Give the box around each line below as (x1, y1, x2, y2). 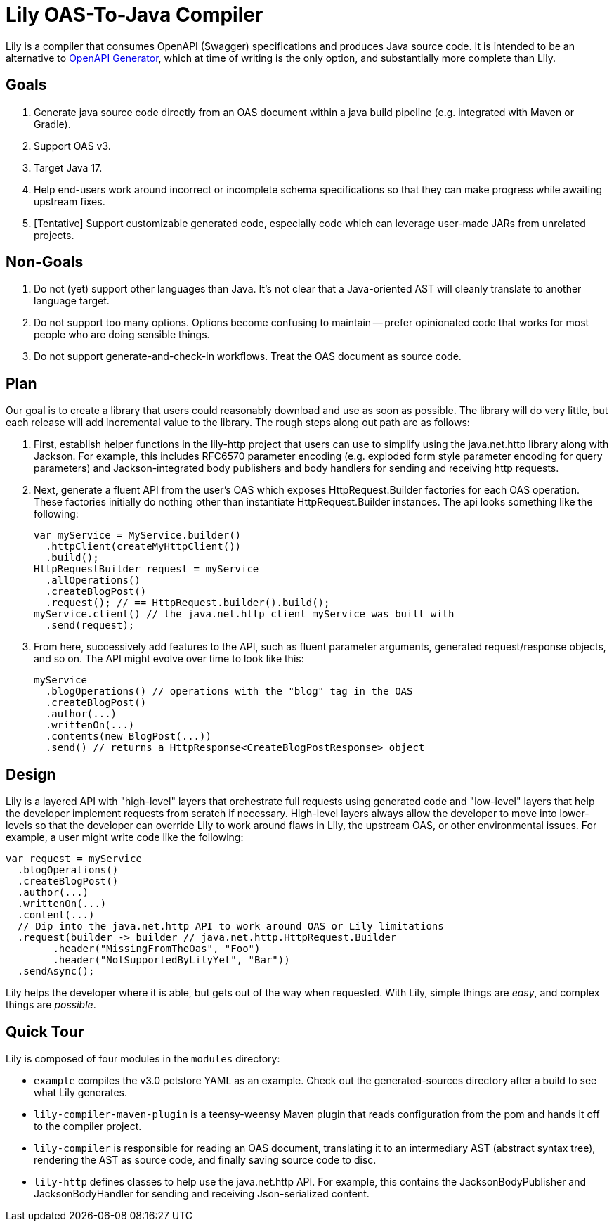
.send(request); (45, 619, 135, 631)
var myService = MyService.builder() (34, 529, 242, 541)
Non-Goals (6, 253, 84, 271)
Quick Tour (6, 1022, 84, 1041)
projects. (34, 229, 74, 241)
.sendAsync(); (17, 965, 95, 977)
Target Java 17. (34, 161, 103, 174)
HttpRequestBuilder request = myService (34, 563, 259, 575)
